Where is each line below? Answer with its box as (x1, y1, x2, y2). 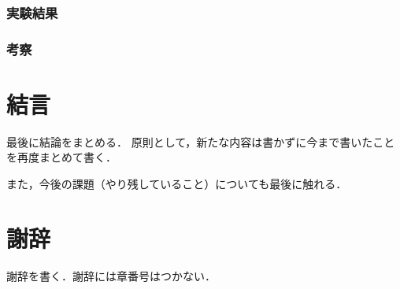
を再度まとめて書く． (6, 149, 117, 165)
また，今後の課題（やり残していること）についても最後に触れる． (6, 176, 347, 191)
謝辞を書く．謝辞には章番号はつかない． (6, 267, 216, 283)
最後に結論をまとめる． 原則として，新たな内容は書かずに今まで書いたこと (6, 133, 395, 150)
